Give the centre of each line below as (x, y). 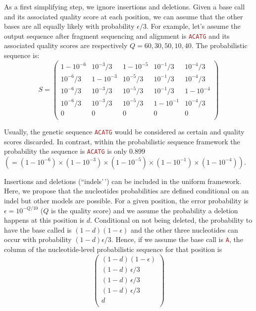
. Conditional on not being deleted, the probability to (171, 220)
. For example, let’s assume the (193, 26)
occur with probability (38, 239)
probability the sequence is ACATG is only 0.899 (75, 151)
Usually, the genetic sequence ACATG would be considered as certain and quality (124, 131)
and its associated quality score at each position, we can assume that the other (124, 16)
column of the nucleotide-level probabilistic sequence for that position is (113, 249)
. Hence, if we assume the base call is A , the (177, 239)
